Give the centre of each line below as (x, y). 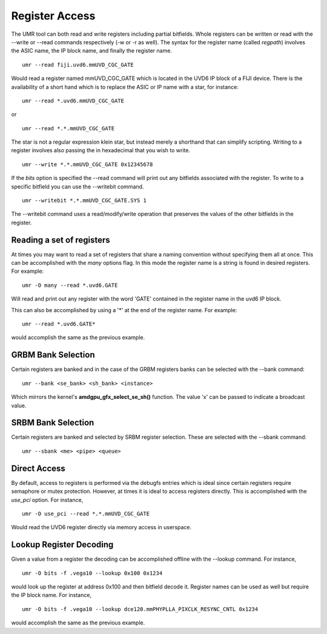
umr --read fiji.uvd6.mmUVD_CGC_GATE (78, 65)
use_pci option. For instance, (47, 499)
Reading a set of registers (61, 240)
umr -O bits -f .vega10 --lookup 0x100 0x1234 (92, 573)
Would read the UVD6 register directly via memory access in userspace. (101, 527)
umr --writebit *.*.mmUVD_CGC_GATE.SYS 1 (84, 201)
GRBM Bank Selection (53, 355)
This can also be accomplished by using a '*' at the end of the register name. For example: (124, 310)
